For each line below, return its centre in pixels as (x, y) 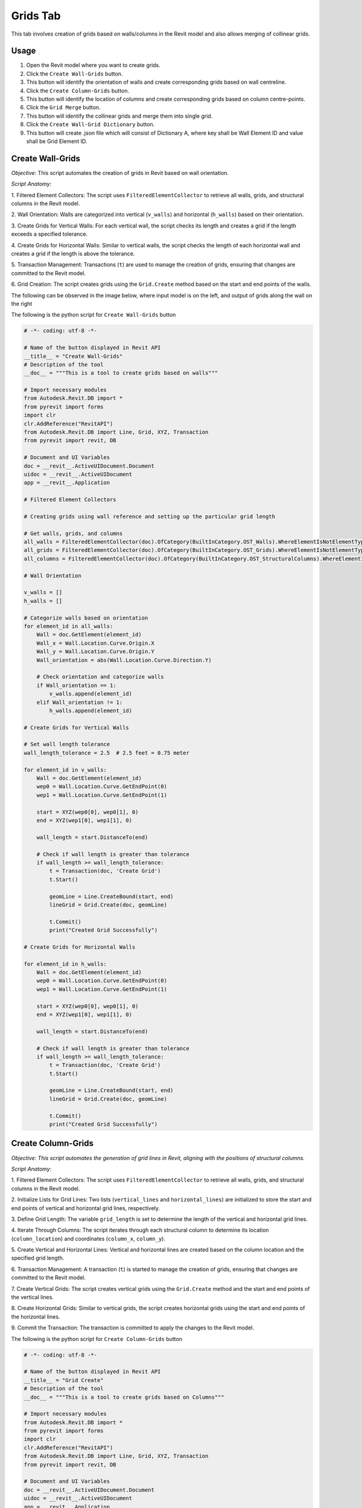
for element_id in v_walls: (65, 770)
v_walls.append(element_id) (91, 694)
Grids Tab (36, 16)
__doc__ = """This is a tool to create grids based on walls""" (121, 373)
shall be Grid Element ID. (57, 141)
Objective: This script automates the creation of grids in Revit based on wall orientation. (120, 173)
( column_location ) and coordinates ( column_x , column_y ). (88, 1238)
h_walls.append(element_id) (91, 711)
